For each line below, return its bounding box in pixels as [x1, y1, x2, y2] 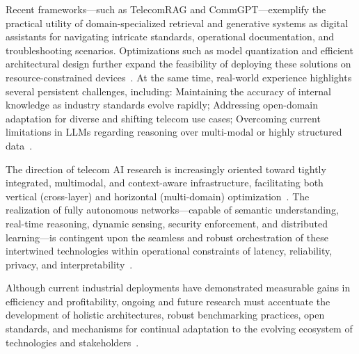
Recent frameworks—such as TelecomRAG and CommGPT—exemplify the [6, 2, 326, 16]
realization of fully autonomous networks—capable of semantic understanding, [6, 202, 339, 217]
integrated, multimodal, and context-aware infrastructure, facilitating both [6, 175, 324, 190]
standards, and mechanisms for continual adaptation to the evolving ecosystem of [6, 321, 353, 336]
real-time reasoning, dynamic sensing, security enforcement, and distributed [6, 216, 328, 230]
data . [6, 138, 33, 152]
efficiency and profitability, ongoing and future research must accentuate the [6, 293, 330, 308]
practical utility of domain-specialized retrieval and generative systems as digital [6, 15, 349, 30]
